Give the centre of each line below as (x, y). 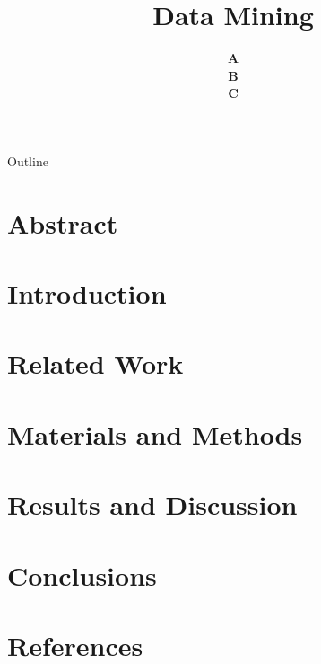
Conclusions (82, 575)
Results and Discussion (152, 505)
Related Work (95, 363)
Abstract (63, 222)
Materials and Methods (155, 434)
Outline (28, 160)
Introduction (87, 293)
